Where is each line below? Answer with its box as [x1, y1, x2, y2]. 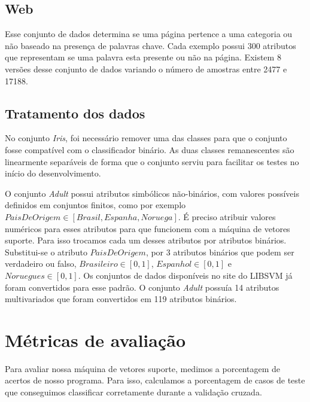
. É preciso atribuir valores [178, 210, 276, 223]
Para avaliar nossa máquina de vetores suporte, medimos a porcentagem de [5, 362, 281, 374]
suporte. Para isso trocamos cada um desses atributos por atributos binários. [5, 234, 287, 246]
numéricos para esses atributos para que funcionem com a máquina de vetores [5, 222, 290, 234]
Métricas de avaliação [5, 327, 186, 352]
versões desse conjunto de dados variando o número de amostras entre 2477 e [5, 62, 287, 75]
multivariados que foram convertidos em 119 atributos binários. [5, 293, 237, 305]
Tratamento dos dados [5, 103, 145, 122]
